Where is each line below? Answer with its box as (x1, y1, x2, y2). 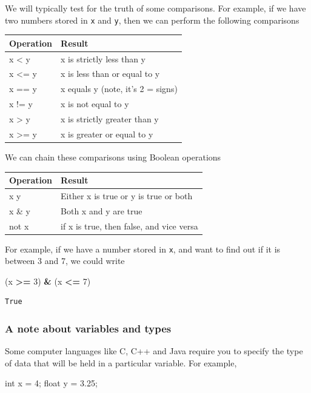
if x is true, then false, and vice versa (61, 219, 198, 232)
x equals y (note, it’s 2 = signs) (61, 82, 178, 95)
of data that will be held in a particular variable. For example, (5, 356, 237, 369)
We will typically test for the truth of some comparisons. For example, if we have (5, 2, 306, 14)
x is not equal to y (61, 97, 129, 110)
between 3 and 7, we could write (5, 254, 125, 267)
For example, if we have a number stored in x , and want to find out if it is (5, 242, 281, 255)
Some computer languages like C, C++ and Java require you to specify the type (5, 345, 303, 357)
